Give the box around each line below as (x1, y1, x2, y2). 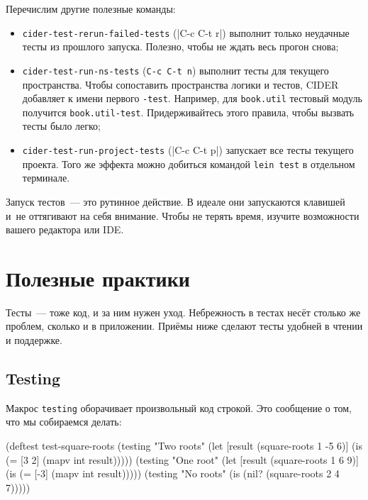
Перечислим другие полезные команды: (6, 1, 176, 16)
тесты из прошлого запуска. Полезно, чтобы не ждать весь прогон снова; (22, 39, 339, 54)
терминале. (22, 170, 70, 185)
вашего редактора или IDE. (6, 222, 124, 237)
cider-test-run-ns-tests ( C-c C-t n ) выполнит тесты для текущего (22, 62, 329, 77)
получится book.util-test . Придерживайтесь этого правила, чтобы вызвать (22, 104, 355, 119)
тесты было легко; (22, 118, 101, 133)
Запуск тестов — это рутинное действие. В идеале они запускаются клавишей (6, 194, 345, 209)
